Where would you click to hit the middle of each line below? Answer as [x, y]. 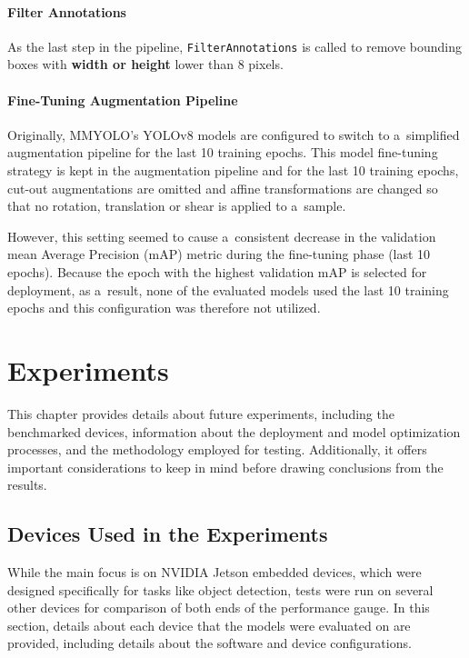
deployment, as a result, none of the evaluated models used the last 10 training [228, 289]
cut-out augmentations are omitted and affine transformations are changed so [223, 188]
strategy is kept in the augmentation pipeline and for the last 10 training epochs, [233, 170]
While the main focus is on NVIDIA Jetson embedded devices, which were [215, 572]
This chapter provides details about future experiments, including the [201, 413]
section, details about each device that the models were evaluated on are [209, 625]
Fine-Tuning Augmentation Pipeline [123, 100]
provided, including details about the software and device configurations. [210, 643]
